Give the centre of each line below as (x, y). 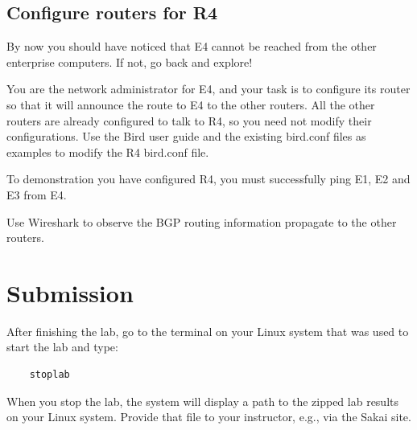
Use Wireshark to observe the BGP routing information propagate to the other (202, 221)
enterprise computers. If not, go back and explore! (130, 61)
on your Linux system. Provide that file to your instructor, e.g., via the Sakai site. (209, 417)
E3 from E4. (37, 194)
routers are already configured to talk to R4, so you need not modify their (189, 120)
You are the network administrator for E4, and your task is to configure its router (208, 89)
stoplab (50, 375)
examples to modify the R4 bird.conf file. (108, 152)
